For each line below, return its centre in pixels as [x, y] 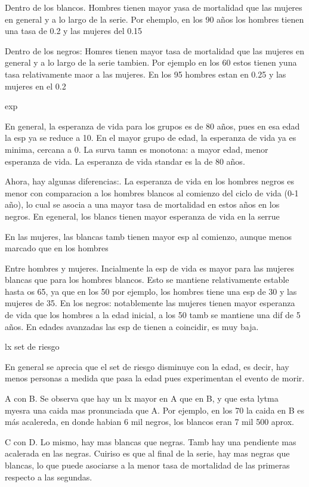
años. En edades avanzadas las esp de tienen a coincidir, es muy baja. [132, 326]
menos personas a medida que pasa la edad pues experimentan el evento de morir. [155, 378]
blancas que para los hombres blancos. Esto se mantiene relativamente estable [147, 280]
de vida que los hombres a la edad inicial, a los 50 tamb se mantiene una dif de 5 [153, 315]
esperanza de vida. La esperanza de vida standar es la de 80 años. [125, 161]
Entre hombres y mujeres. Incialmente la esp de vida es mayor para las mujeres [149, 268]
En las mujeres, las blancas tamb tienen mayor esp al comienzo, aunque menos [148, 236]
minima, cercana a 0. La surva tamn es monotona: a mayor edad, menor [137, 149]
